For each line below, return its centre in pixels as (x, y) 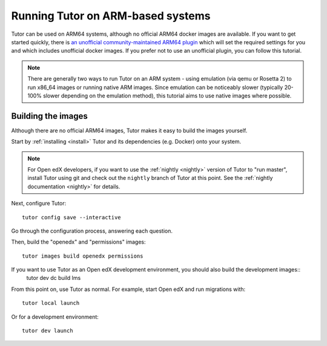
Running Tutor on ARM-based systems (111, 16)
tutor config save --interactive (71, 217)
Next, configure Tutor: (39, 204)
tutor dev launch (48, 331)
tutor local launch (51, 303)
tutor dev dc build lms (54, 278)
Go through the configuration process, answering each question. (92, 231)
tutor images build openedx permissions (83, 256)
